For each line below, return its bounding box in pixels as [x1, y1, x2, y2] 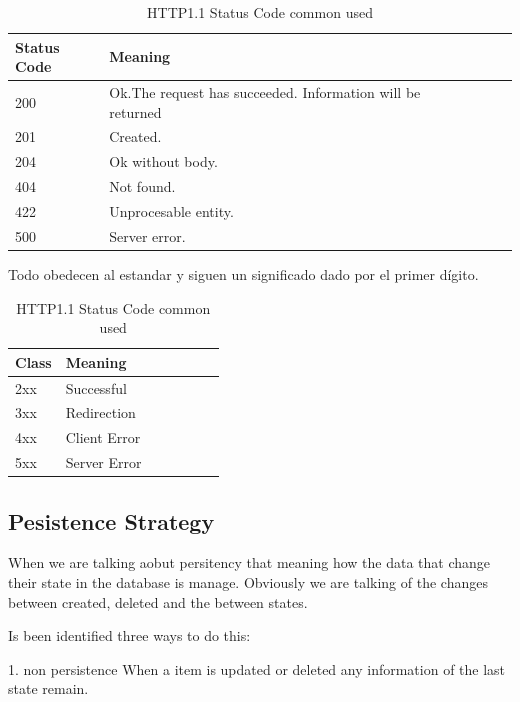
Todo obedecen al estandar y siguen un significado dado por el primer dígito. [8, 263, 479, 284]
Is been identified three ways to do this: [8, 625, 251, 646]
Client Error [65, 427, 141, 448]
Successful [65, 377, 127, 398]
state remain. [8, 678, 89, 699]
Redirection [65, 402, 136, 423]
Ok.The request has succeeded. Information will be [109, 82, 421, 103]
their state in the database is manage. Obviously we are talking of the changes [8, 571, 488, 592]
